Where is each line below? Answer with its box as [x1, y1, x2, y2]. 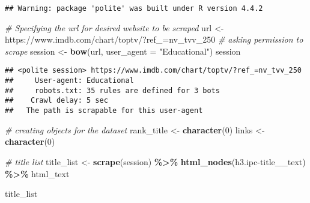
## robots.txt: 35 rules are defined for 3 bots [5, 86, 220, 95]
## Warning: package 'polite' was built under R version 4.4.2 [5, 4, 263, 13]
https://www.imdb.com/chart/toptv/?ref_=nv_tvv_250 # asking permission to [5, 33, 303, 46]
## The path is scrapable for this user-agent [5, 106, 203, 115]
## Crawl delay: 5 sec [5, 96, 108, 105]
